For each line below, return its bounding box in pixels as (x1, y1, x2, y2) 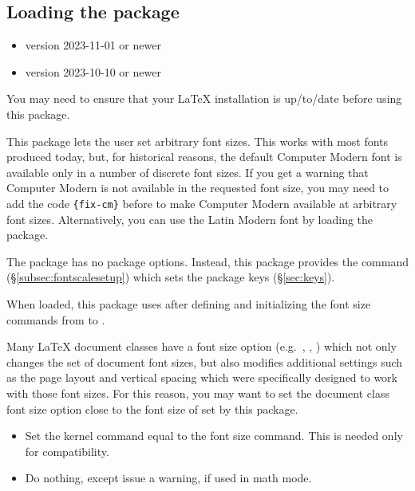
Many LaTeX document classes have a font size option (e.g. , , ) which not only (6, 338, 397, 355)
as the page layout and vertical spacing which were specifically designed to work (6, 369, 397, 386)
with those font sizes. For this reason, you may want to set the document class (6, 384, 389, 401)
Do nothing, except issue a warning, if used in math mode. (25, 469, 312, 486)
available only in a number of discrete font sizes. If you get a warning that (6, 163, 369, 180)
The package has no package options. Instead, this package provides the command (6, 253, 409, 269)
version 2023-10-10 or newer (25, 63, 161, 80)
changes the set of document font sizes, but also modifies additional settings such (6, 353, 403, 370)
